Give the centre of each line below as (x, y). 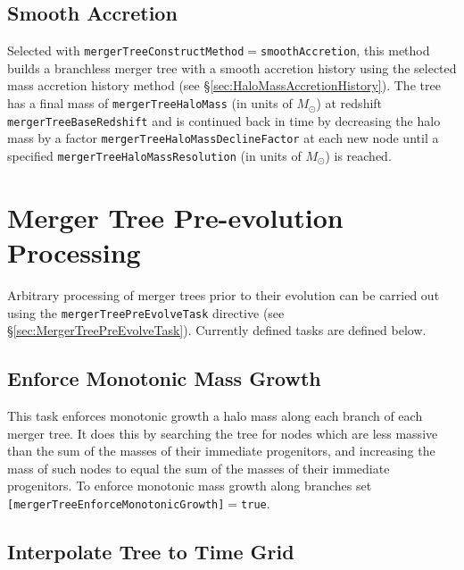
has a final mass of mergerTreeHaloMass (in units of (150, 103)
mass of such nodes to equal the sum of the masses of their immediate (199, 468)
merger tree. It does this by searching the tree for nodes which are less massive (223, 433)
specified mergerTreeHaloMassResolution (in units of (154, 156)
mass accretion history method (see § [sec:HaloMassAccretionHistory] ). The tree (224, 85)
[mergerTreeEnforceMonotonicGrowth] (116, 505)
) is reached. (358, 156)
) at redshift (349, 103)
